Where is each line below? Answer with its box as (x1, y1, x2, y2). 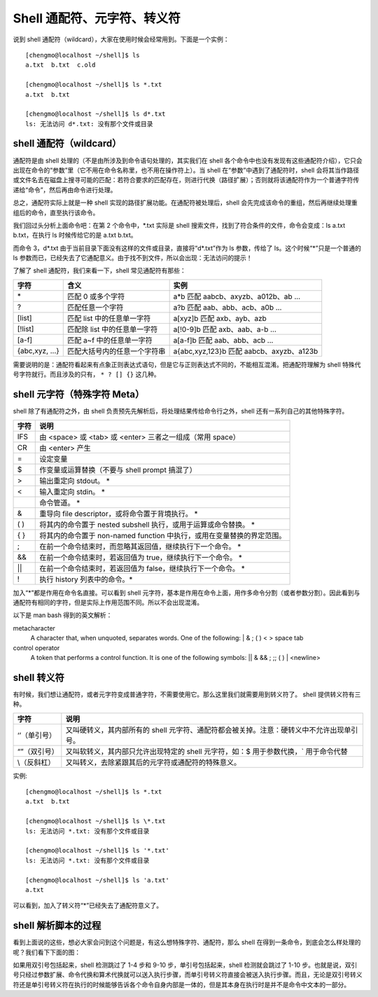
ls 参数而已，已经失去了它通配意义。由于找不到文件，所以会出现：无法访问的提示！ (13, 254, 253, 262)
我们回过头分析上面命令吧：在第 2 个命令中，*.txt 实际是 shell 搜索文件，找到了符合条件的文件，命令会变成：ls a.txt (13, 221, 346, 229)
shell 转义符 (13, 671, 64, 683)
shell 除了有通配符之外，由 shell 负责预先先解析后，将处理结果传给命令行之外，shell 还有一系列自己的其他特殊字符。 (13, 407, 349, 415)
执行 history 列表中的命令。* (39, 575, 133, 584)
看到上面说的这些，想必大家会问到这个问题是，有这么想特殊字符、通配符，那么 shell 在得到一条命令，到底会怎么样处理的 (13, 938, 361, 947)
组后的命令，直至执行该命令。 (13, 208, 99, 216)
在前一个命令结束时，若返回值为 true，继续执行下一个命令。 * (39, 552, 243, 562)
